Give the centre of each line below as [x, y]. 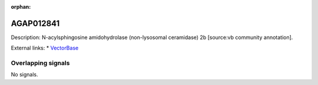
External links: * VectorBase [45, 48]
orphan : [21, 7]
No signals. [24, 75]
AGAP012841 [35, 23]
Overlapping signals [40, 63]
